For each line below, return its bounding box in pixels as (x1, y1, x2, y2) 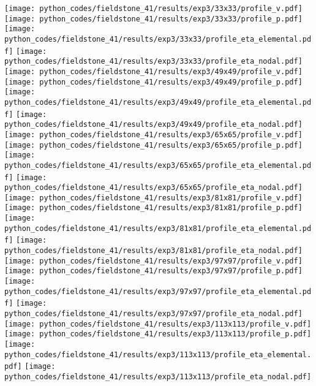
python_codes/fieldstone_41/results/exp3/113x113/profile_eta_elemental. (4, 350, 312, 359)
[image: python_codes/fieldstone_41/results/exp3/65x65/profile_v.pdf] (4, 130, 303, 139)
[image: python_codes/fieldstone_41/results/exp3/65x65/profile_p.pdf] (4, 140, 303, 149)
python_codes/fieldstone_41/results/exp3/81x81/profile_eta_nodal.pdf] (4, 246, 303, 255)
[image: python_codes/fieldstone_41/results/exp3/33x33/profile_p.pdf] (4, 14, 303, 23)
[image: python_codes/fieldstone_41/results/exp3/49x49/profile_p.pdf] (4, 77, 303, 86)
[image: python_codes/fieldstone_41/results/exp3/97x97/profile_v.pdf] (4, 256, 303, 265)
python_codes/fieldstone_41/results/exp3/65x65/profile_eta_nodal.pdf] (4, 183, 303, 192)
